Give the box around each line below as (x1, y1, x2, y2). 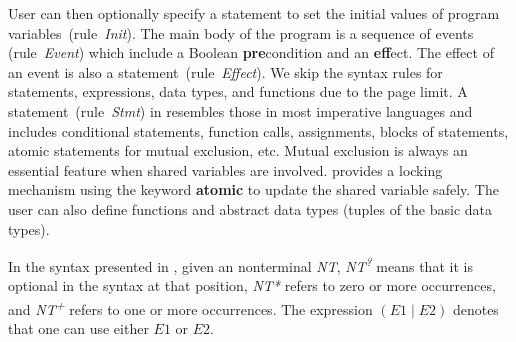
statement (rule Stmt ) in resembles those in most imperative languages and (8, 100, 473, 121)
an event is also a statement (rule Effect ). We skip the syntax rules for (8, 61, 443, 82)
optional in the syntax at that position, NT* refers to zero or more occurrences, (8, 275, 496, 296)
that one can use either (8, 318, 149, 339)
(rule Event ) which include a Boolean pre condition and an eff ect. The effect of (8, 42, 494, 63)
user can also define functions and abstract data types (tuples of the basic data (8, 198, 493, 219)
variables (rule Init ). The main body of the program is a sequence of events (8, 22, 474, 43)
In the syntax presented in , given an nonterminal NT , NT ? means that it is (8, 253, 473, 276)
